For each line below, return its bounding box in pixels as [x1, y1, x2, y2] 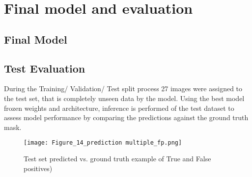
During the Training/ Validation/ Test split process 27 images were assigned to [4, 83, 243, 94]
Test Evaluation [4, 60, 85, 76]
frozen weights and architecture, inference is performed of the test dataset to [4, 102, 234, 113]
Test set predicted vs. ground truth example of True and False [24, 153, 211, 163]
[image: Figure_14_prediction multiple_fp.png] [24, 139, 182, 147]
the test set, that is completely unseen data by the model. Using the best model [4, 93, 245, 103]
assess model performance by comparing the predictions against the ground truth [4, 112, 249, 123]
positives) [24, 163, 53, 173]
